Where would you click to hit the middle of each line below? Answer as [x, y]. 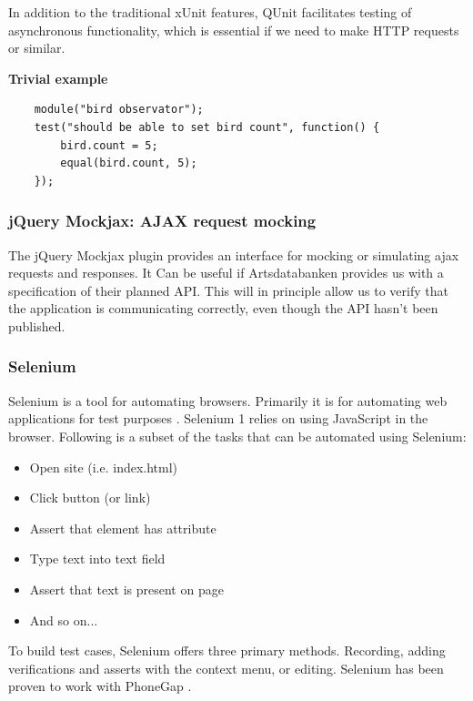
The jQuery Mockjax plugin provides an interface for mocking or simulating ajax [234, 254]
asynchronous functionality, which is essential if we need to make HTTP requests [234, 30]
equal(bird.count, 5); [129, 163]
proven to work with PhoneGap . [100, 686]
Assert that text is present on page [126, 589]
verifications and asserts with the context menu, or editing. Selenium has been [226, 668]
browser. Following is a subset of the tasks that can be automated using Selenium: [237, 436]
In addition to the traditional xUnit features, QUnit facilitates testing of [210, 12]
